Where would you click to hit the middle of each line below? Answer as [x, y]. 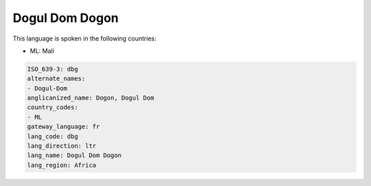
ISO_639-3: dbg [53, 69]
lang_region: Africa [61, 165]
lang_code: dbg [53, 136]
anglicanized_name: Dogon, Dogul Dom [91, 98]
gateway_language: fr [64, 127]
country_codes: [53, 107]
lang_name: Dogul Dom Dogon [74, 155]
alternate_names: [56, 79]
